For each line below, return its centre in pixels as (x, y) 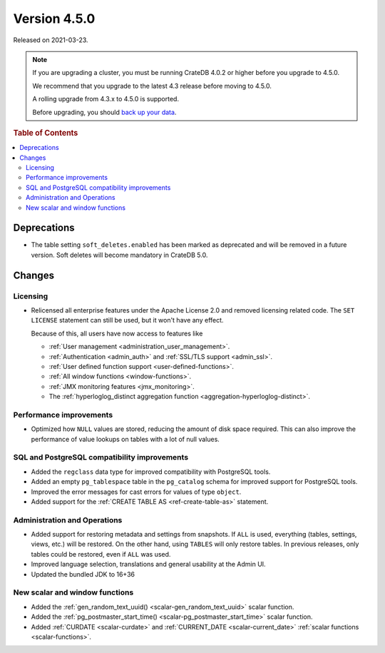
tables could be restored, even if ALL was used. (101, 554)
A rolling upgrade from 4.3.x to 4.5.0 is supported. (106, 99)
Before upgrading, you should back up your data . (104, 112)
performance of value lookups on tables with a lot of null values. (125, 439)
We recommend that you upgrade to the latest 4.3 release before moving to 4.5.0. (152, 86)
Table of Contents (46, 133)
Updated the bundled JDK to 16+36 (83, 574)
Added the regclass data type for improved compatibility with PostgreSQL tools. (151, 472)
